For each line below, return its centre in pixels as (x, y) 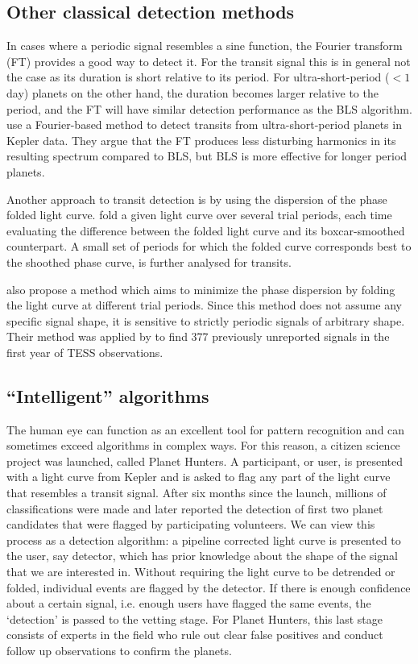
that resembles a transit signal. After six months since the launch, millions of (197, 493)
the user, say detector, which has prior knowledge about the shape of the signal (202, 556)
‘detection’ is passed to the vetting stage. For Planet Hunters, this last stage (195, 618)
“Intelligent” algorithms (108, 395)
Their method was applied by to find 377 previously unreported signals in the (198, 336)
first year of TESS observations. (85, 352)
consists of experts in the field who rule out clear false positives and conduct (195, 635)
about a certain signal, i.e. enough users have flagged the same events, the (189, 603)
